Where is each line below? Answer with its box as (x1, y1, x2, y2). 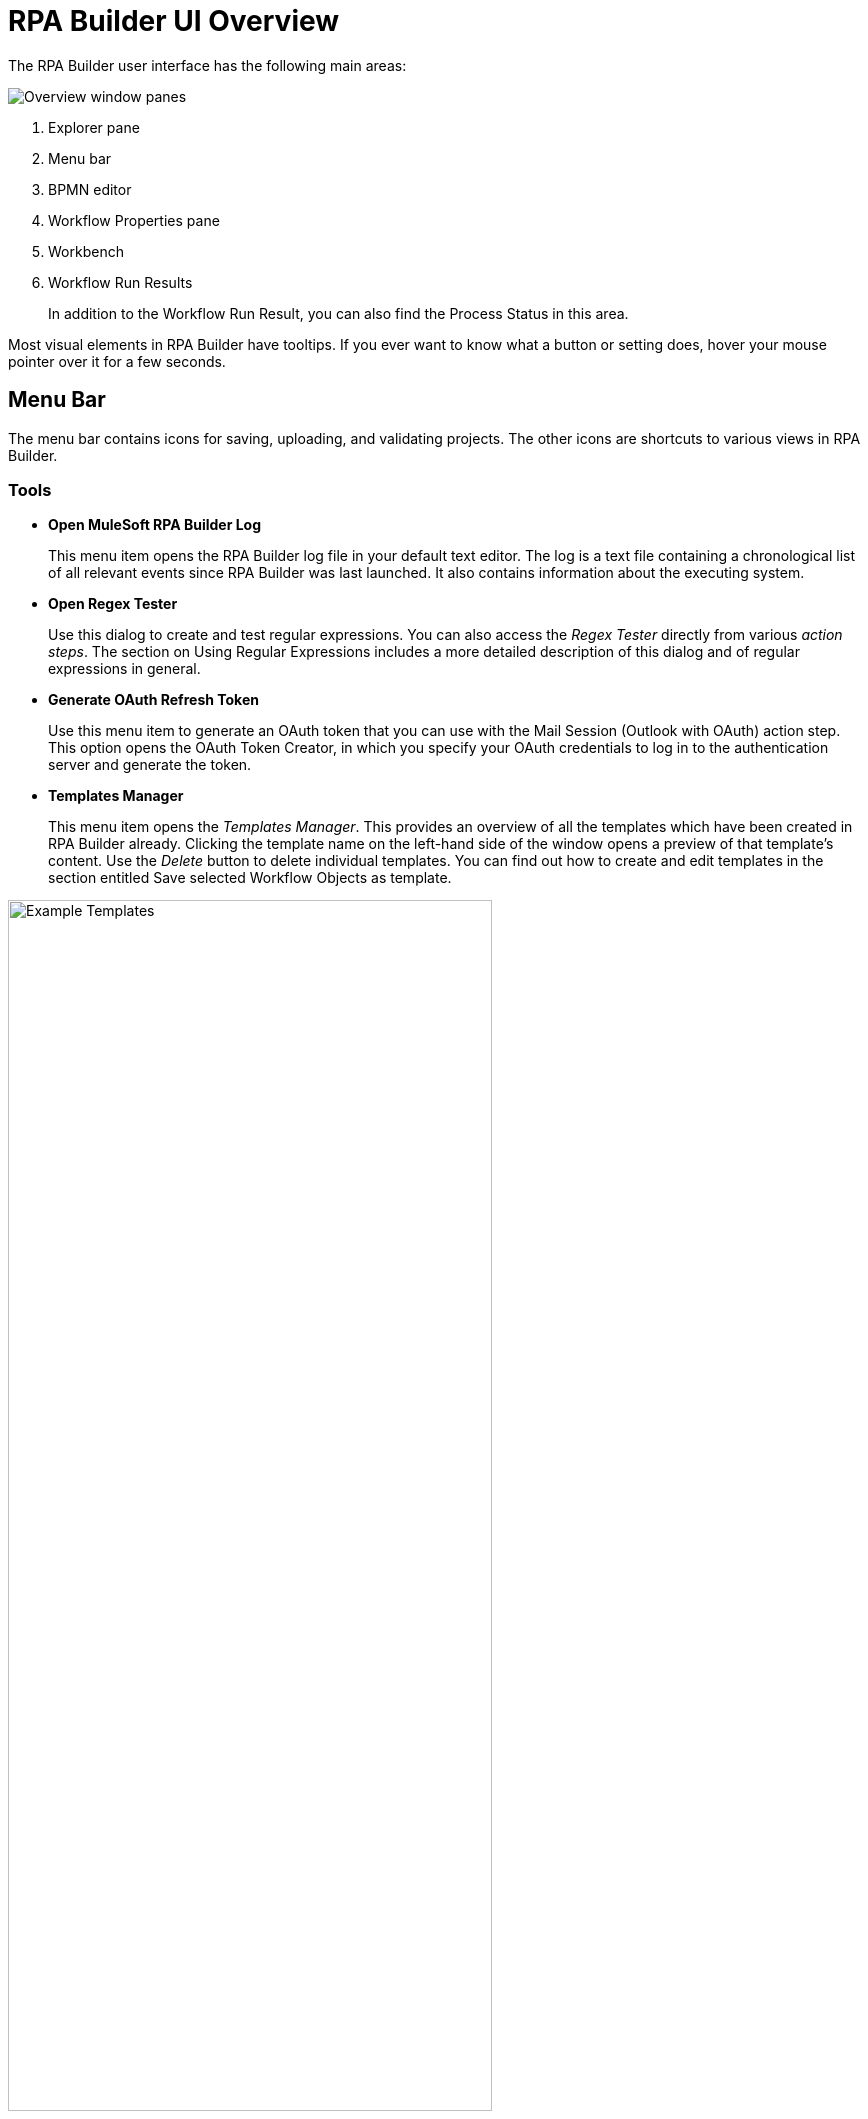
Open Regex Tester (48, 595, 178, 613)
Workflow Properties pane (48, 211, 220, 229)
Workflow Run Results (48, 273, 193, 291)
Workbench (48, 242, 124, 260)
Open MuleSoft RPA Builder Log (48, 516, 262, 534)
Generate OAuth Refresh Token (48, 691, 259, 709)
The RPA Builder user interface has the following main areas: (8, 56, 407, 74)
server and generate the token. (48, 756, 252, 774)
